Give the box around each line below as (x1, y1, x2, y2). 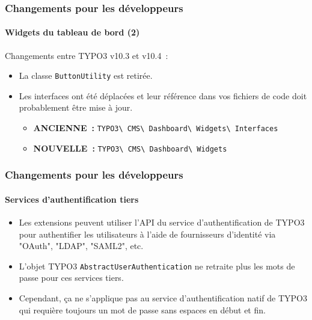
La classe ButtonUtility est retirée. (19, 69, 153, 82)
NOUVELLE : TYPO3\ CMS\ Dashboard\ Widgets (33, 141, 227, 154)
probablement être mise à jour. (19, 101, 133, 114)
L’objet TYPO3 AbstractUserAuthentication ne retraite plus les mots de (19, 259, 295, 272)
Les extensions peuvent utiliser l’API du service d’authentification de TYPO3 (19, 216, 305, 229)
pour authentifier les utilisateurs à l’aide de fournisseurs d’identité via (19, 227, 276, 240)
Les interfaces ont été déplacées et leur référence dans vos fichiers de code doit (19, 89, 307, 102)
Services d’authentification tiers (5, 192, 139, 205)
